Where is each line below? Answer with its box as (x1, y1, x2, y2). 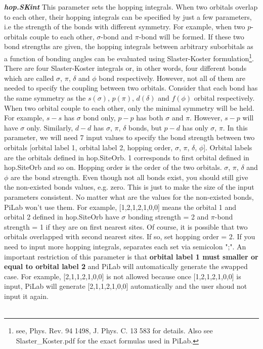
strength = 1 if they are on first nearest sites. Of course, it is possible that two (4, 221, 248, 232)
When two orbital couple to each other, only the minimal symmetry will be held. (4, 102, 254, 113)
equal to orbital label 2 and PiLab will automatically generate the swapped (4, 261, 248, 272)
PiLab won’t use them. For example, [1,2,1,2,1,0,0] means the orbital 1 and (4, 201, 236, 212)
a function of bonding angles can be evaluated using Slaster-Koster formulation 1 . (4, 51, 254, 63)
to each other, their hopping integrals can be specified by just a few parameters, (4, 11, 252, 22)
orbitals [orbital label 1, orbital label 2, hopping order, (4, 142, 173, 152)
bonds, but (128, 122, 162, 133)
